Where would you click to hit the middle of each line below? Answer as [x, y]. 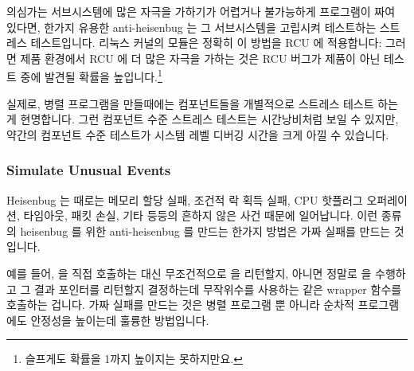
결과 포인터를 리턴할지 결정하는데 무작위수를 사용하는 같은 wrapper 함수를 [218, 289]
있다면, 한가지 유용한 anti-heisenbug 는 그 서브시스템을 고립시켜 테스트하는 [191, 27]
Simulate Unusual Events [89, 170]
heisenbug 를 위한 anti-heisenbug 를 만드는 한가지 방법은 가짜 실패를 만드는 [205, 230]
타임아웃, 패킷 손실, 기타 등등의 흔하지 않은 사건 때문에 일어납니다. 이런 [201, 215]
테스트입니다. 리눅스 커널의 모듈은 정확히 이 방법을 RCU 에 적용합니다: [206, 43]
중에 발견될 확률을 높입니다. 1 [91, 76]
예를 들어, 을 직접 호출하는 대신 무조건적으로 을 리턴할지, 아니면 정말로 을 [189, 273]
